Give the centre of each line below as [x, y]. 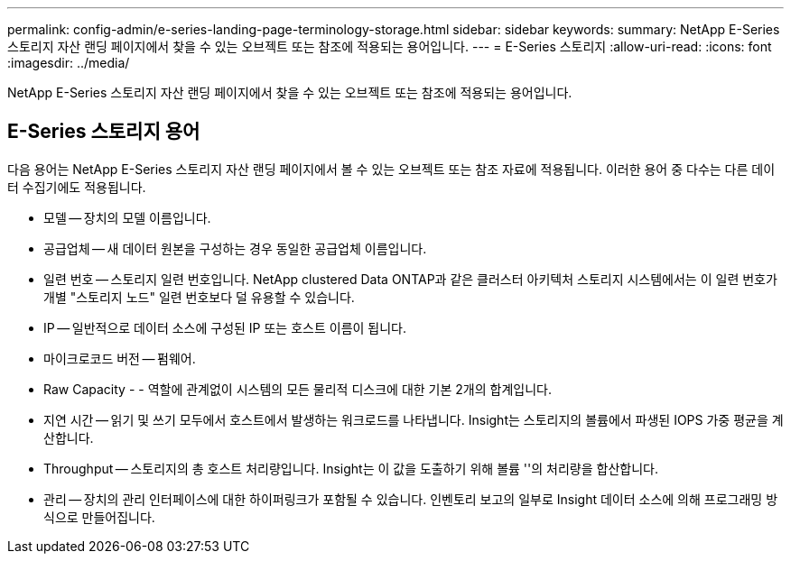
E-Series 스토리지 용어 [104, 132]
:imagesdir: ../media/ [69, 63]
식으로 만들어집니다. [99, 517]
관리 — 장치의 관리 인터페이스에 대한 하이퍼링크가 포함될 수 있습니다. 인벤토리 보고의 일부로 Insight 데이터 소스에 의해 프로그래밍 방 [411, 499]
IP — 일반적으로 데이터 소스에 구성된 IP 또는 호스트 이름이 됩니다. [225, 327]
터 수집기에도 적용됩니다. [77, 187]
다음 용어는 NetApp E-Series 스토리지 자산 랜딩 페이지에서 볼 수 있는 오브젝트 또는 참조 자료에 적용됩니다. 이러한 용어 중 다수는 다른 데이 [391, 169]
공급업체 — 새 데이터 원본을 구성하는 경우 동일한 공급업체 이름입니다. [235, 248]
